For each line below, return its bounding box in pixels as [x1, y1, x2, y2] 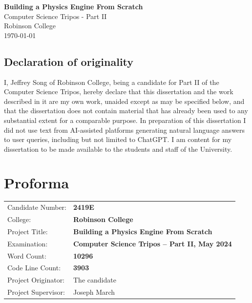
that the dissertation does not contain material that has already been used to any [4, 105, 248, 116]
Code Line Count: [7, 263, 61, 273]
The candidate [73, 275, 116, 285]
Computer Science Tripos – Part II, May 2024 [73, 238, 232, 248]
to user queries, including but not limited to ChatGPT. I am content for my [4, 134, 232, 144]
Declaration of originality [4, 54, 134, 69]
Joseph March [73, 287, 115, 297]
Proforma [4, 172, 69, 192]
